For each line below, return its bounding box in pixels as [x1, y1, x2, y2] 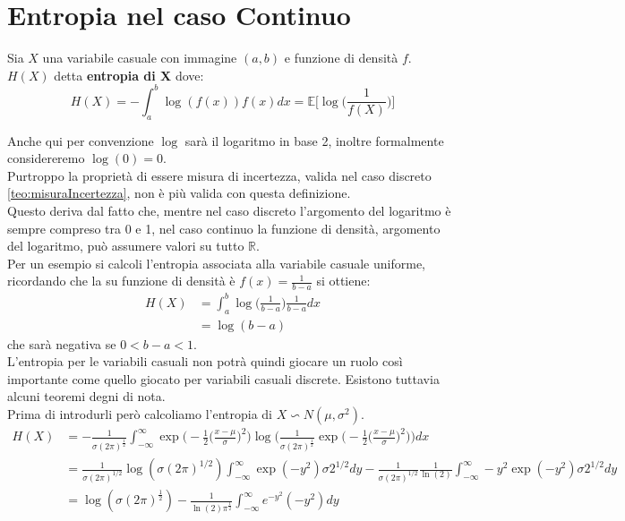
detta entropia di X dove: [54, 65, 204, 84]
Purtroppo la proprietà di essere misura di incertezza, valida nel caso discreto [7, 166, 432, 184]
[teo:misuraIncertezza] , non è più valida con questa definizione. [7, 184, 351, 202]
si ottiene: [316, 271, 371, 290]
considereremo [7, 149, 85, 167]
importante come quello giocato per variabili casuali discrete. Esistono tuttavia [7, 369, 440, 388]
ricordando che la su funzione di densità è [7, 271, 235, 290]
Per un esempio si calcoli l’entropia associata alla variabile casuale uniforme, [7, 253, 425, 272]
